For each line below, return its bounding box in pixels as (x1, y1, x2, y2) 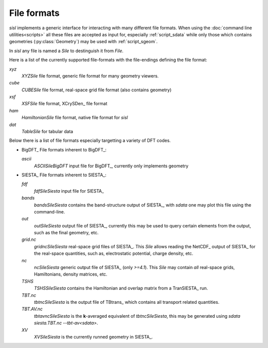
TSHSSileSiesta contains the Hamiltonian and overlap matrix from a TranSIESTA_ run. (34, 285, 208, 291)
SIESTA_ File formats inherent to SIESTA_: (21, 172, 107, 178)
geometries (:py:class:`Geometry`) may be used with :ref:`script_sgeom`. (9, 39, 158, 45)
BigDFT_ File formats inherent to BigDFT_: (21, 146, 107, 152)
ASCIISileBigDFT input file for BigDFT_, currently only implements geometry (34, 163, 189, 169)
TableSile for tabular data (21, 129, 73, 135)
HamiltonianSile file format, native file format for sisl (21, 115, 128, 121)
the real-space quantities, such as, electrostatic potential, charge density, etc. (34, 251, 194, 257)
